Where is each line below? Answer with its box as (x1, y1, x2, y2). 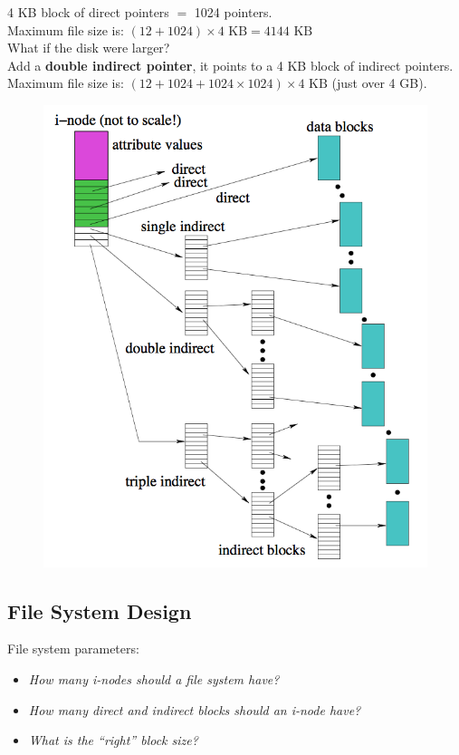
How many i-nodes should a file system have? (28, 669, 280, 688)
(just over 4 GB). (331, 73, 427, 92)
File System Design (7, 596, 192, 624)
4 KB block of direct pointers (7, 3, 169, 21)
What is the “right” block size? (28, 731, 198, 750)
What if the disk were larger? (7, 38, 170, 57)
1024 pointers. (194, 3, 273, 21)
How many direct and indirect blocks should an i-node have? (28, 700, 361, 719)
